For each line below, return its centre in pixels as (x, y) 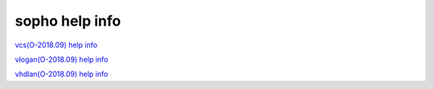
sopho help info (68, 21)
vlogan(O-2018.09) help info (61, 59)
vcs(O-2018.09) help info (56, 45)
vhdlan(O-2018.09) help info (61, 74)
